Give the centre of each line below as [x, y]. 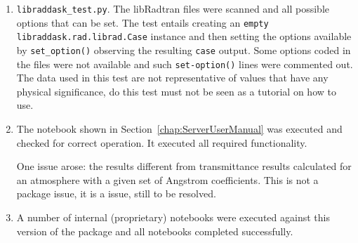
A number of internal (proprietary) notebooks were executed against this [173, 217]
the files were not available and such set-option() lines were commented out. [185, 64]
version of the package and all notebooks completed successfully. [155, 231]
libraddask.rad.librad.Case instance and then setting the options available [184, 36]
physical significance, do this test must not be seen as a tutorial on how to [176, 91]
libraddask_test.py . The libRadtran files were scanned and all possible [173, 8]
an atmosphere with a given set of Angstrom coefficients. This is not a [167, 179]
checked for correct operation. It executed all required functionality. [162, 142]
